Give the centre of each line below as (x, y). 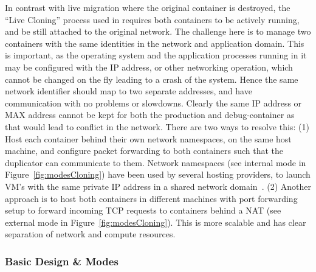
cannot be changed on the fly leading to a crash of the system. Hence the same (152, 79)
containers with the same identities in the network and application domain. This (155, 43)
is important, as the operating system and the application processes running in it (156, 55)
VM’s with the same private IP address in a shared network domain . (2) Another (158, 186)
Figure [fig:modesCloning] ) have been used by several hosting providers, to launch (158, 174)
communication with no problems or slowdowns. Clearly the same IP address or (153, 103)
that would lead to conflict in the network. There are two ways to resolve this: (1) (157, 126)
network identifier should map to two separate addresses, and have (129, 91)
